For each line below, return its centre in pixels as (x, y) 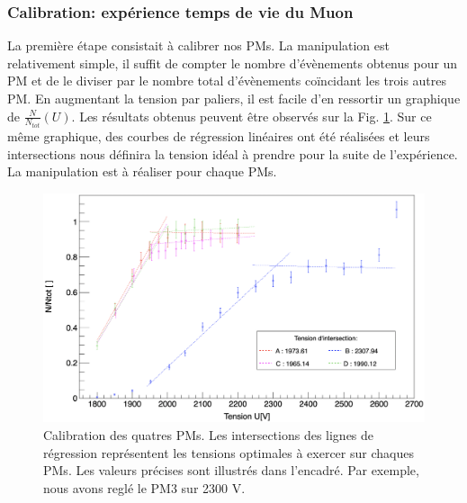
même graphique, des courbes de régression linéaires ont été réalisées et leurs (219, 136)
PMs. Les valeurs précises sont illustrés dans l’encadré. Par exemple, (231, 470)
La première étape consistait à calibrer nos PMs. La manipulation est (198, 45)
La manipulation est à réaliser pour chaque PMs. (142, 171)
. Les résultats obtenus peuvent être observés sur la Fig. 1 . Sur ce (251, 116)
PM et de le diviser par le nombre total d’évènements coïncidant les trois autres (227, 81)
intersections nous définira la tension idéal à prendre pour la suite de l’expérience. (233, 153)
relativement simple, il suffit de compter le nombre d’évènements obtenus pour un (233, 63)
